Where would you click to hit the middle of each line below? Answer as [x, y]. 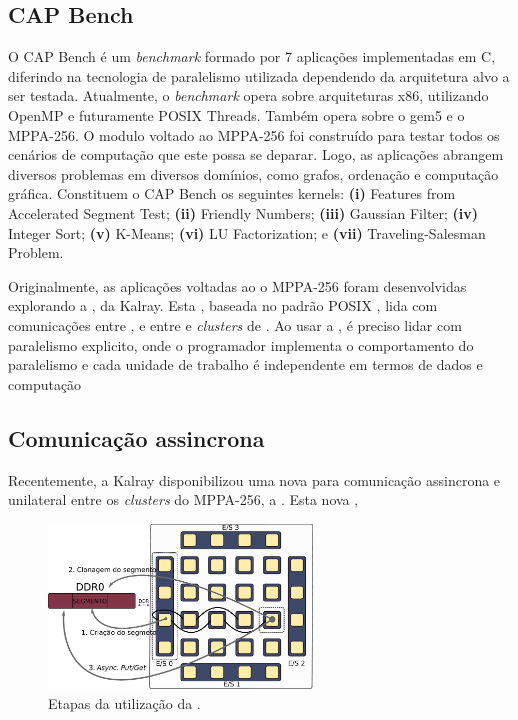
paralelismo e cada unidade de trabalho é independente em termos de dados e [245, 364]
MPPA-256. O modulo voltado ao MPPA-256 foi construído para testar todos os [254, 134]
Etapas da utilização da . [124, 702]
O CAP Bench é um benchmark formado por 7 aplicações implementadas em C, [252, 56]
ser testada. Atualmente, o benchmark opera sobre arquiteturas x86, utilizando [248, 95]
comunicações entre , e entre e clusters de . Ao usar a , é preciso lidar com [235, 324]
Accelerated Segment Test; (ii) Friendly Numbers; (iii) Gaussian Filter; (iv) [243, 212]
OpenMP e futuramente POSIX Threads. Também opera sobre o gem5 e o [236, 114]
